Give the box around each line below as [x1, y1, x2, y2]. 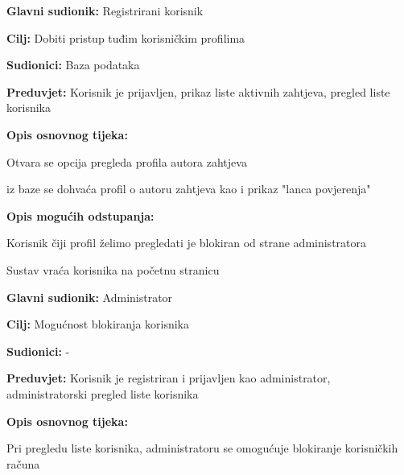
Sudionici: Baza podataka [6, 56, 140, 73]
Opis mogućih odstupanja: [6, 207, 155, 224]
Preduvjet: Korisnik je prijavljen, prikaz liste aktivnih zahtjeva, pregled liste [6, 83, 390, 100]
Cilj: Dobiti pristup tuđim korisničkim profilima [6, 29, 245, 46]
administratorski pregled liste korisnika [6, 385, 199, 402]
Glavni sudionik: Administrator [6, 288, 173, 305]
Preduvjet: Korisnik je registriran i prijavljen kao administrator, [6, 370, 331, 386]
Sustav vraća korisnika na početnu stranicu [6, 261, 220, 278]
